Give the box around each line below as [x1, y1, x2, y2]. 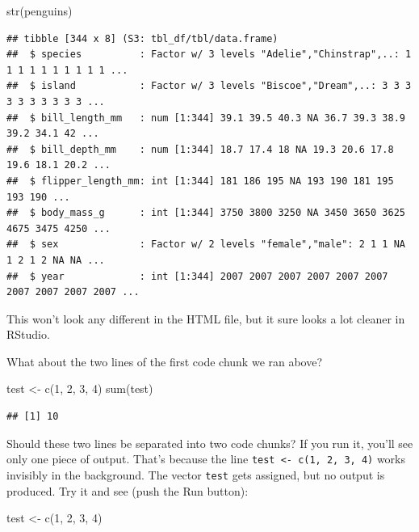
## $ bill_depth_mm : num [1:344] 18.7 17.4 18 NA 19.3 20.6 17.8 [6, 143, 394, 155]
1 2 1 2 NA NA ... [6, 254, 105, 266]
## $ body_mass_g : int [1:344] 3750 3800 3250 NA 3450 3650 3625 [6, 207, 405, 219]
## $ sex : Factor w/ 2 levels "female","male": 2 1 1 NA [6, 239, 405, 251]
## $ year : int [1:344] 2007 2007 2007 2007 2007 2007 [6, 270, 388, 282]
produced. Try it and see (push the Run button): [6, 482, 249, 499]
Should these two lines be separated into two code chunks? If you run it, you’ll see [6, 434, 413, 451]
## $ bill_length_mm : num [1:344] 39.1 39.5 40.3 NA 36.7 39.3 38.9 [6, 112, 405, 124]
